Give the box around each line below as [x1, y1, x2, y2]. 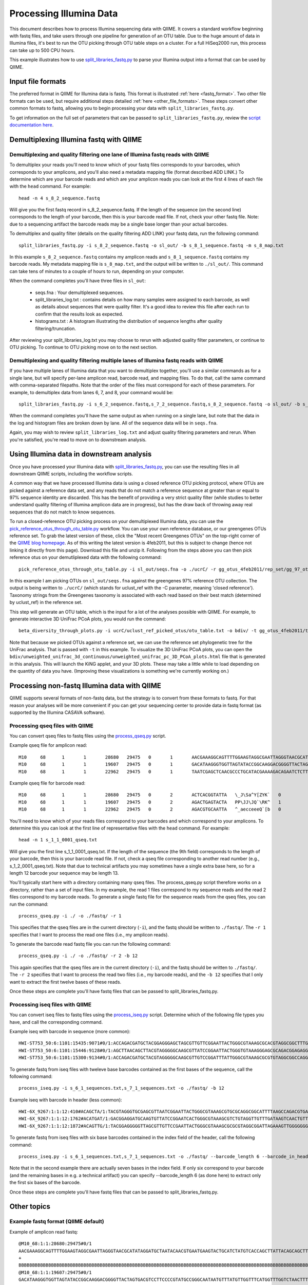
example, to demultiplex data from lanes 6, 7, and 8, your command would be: [9, 389, 174, 395]
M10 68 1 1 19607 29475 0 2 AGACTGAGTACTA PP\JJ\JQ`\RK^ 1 [18, 799, 281, 805]
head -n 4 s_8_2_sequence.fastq [18, 195, 100, 201]
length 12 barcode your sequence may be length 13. [9, 870, 119, 876]
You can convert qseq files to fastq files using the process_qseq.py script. [9, 733, 166, 739]
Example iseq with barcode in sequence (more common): [9, 1028, 131, 1034]
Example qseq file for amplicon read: [9, 742, 87, 748]
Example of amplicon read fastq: [9, 1228, 78, 1235]
